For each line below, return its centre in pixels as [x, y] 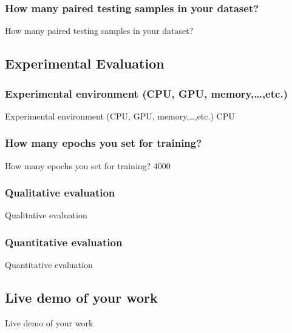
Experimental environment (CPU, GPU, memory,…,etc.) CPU [120, 116]
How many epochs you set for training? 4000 [88, 165]
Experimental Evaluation [85, 63]
